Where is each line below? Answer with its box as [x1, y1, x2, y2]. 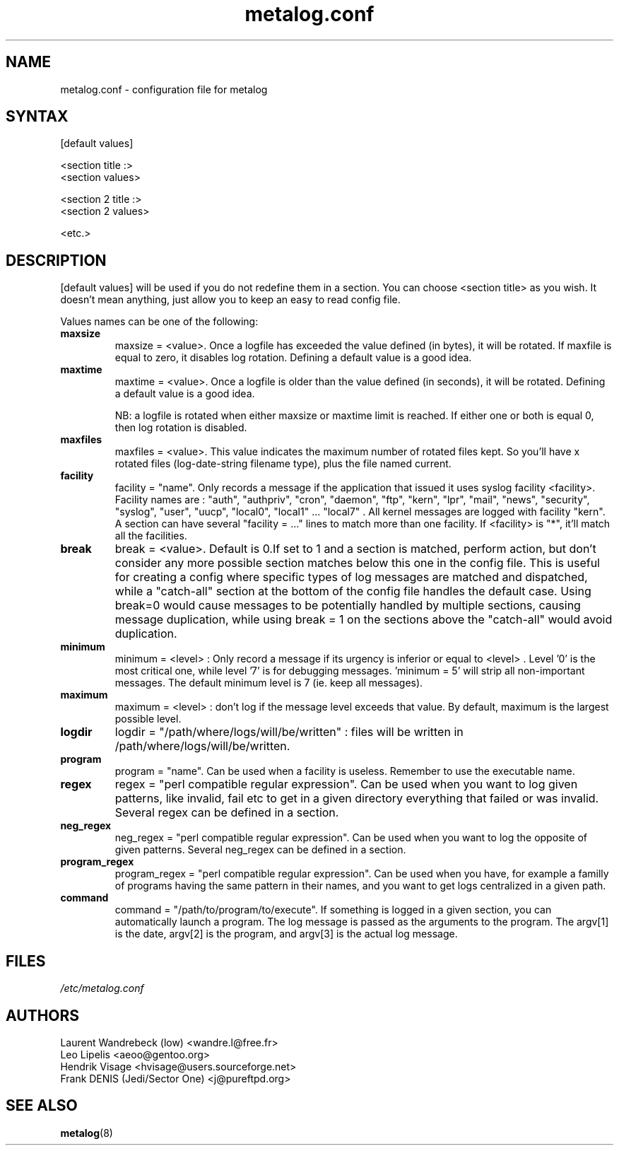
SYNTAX [6, 107, 69, 126]
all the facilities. [114, 530, 187, 542]
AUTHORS [6, 1006, 80, 1024]
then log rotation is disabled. [114, 421, 247, 434]
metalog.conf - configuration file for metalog [60, 83, 268, 95]
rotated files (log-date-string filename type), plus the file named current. [114, 457, 452, 470]
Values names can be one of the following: [60, 315, 259, 328]
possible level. [114, 713, 182, 725]
